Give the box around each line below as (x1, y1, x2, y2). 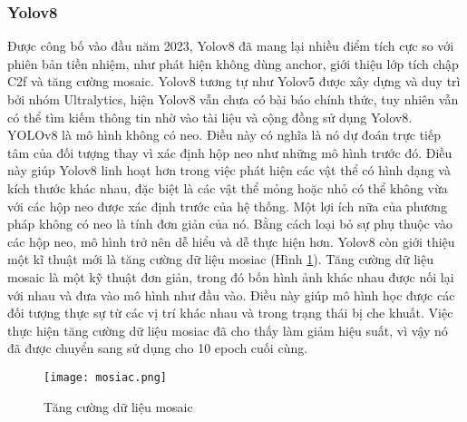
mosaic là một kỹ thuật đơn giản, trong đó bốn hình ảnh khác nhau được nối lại (7, 267, 454, 286)
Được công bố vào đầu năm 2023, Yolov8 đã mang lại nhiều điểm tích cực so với (7, 36, 454, 55)
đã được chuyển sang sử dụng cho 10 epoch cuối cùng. (7, 339, 308, 358)
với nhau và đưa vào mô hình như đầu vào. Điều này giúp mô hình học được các (7, 285, 455, 304)
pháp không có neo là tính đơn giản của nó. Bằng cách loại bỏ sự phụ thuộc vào (7, 214, 453, 233)
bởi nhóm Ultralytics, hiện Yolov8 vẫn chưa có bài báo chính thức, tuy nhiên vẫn (7, 90, 459, 108)
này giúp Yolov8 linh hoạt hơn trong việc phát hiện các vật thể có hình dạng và (7, 161, 451, 180)
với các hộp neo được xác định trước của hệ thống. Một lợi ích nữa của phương (7, 196, 448, 215)
